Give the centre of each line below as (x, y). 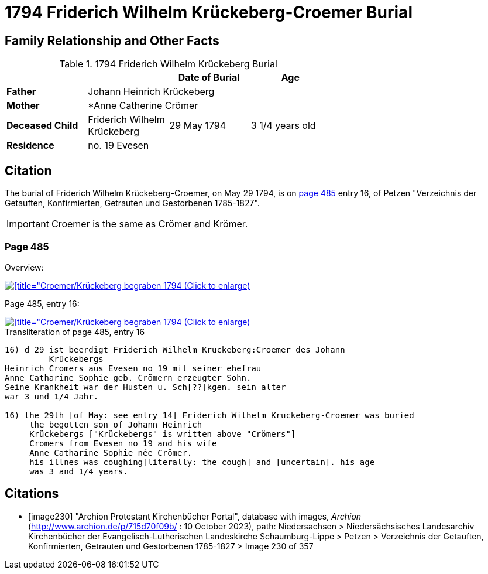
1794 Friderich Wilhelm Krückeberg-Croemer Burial (209, 12)
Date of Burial (209, 78)
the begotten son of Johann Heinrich (116, 424)
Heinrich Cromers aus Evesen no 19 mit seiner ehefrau (133, 368)
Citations (32, 494)
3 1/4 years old (283, 126)
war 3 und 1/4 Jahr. (52, 396)
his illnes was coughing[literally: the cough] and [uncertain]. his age (202, 462)
